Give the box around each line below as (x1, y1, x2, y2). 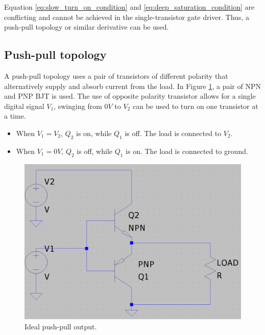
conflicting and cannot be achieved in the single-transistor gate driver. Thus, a (4, 11, 249, 22)
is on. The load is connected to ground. (126, 145, 248, 156)
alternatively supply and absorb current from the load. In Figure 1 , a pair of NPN (4, 80, 261, 91)
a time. (4, 110, 26, 121)
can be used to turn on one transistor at (132, 100, 258, 111)
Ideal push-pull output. (25, 321, 97, 332)
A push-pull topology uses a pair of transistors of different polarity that (4, 70, 228, 81)
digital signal (4, 100, 44, 111)
